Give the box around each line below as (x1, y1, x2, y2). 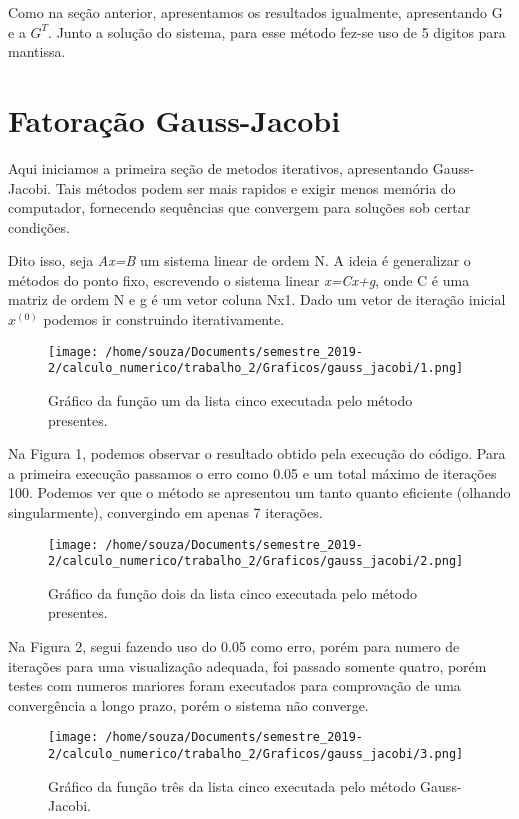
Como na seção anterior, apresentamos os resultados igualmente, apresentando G (8, 2, 503, 22)
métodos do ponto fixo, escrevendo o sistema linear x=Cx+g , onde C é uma (8, 269, 470, 290)
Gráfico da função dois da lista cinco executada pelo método (48, 582, 417, 603)
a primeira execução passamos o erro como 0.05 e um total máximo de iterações (8, 462, 497, 483)
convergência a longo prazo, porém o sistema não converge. (8, 694, 369, 715)
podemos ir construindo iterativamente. (43, 309, 285, 330)
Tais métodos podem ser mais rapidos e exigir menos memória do (55, 177, 456, 198)
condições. (8, 216, 70, 237)
